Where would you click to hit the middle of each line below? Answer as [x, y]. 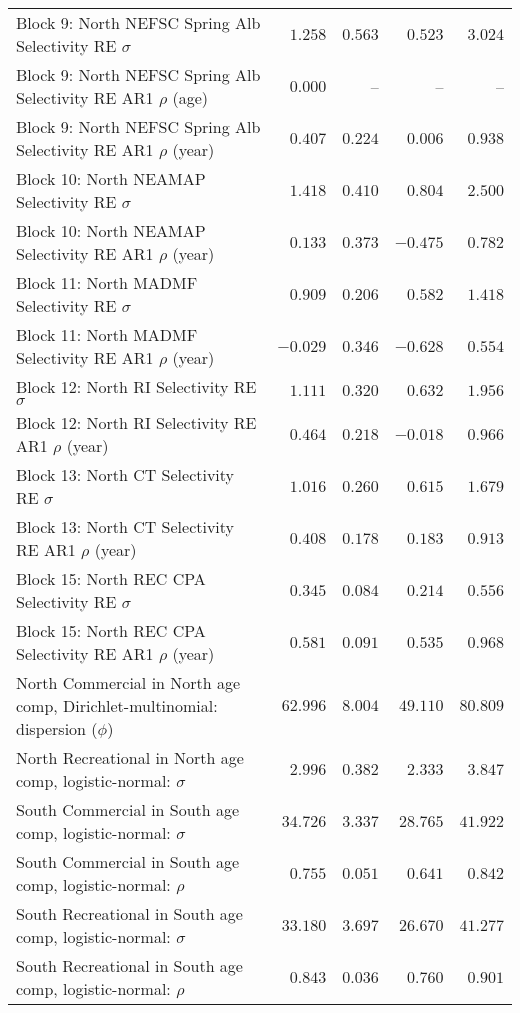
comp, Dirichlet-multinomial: [117, 705]
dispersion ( [57, 728]
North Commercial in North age [128, 682]
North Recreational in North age [130, 757]
